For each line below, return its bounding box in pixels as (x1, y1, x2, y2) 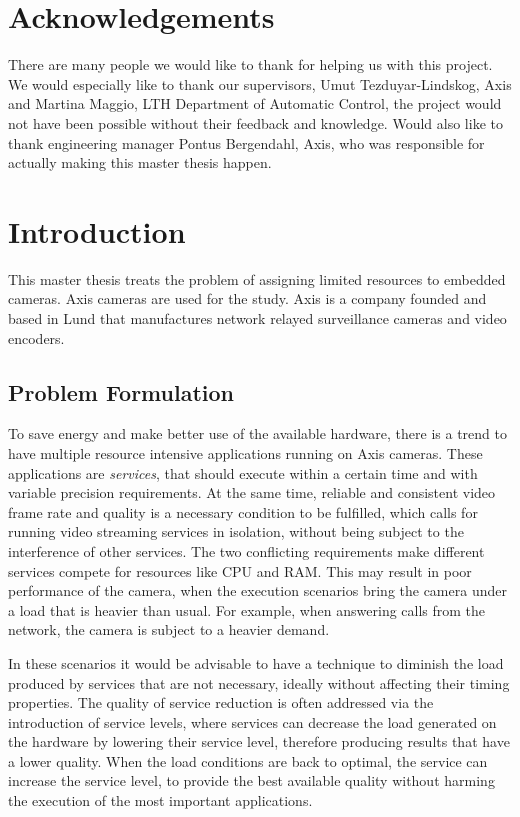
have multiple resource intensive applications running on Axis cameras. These (8, 442, 483, 463)
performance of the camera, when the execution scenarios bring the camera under (8, 580, 507, 601)
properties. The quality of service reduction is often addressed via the (8, 692, 434, 713)
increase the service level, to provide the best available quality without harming (8, 770, 495, 791)
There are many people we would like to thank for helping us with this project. (8, 54, 493, 75)
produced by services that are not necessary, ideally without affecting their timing (8, 672, 510, 693)
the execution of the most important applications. (8, 790, 313, 811)
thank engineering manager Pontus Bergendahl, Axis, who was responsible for (8, 132, 485, 153)
